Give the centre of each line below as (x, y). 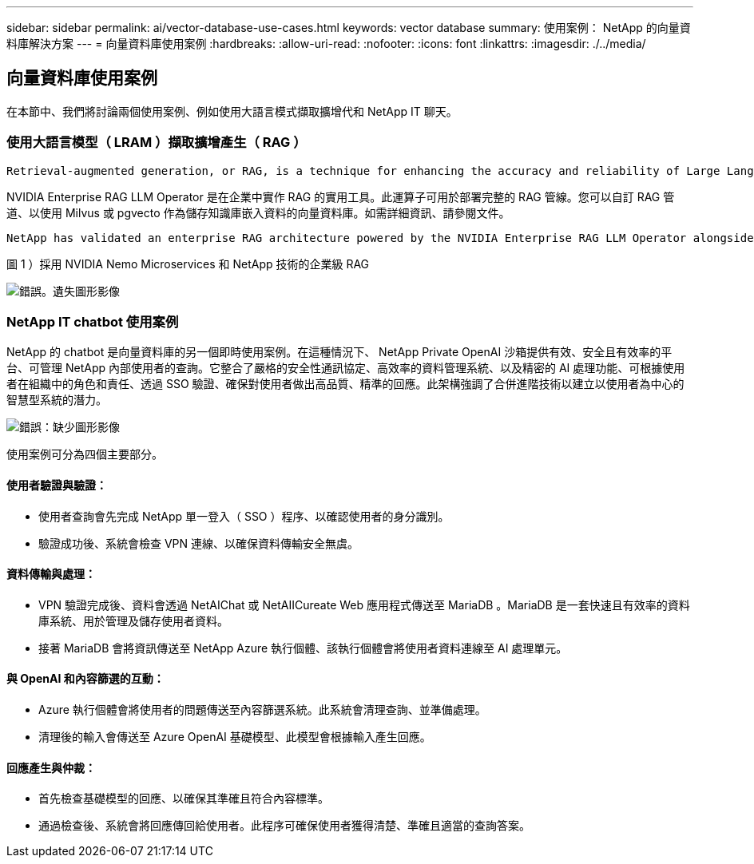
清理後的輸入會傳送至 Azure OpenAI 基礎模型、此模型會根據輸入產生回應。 (235, 737)
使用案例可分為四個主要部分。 (85, 454)
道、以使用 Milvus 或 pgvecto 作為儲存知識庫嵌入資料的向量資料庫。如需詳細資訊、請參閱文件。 (258, 212)
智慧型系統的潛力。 (57, 400)
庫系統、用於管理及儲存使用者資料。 (133, 620)
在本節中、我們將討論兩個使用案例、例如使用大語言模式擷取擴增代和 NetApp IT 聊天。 (232, 111)
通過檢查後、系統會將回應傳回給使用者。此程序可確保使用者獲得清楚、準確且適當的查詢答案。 (284, 826)
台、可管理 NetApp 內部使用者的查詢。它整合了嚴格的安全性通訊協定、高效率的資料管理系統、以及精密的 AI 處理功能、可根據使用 (346, 368)
